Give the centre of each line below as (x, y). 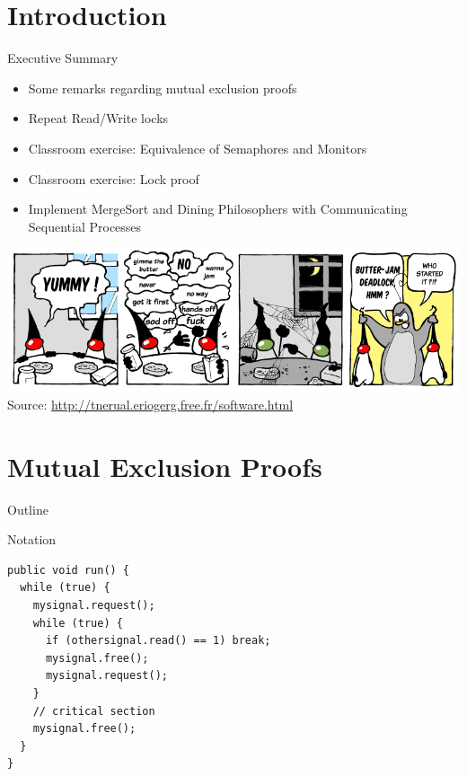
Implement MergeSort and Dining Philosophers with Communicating (218, 209)
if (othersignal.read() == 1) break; (158, 641)
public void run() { (69, 570)
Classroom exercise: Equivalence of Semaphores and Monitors (198, 148)
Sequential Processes (85, 226)
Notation (32, 539)
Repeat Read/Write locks (98, 118)
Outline (28, 509)
